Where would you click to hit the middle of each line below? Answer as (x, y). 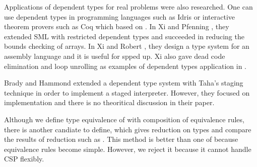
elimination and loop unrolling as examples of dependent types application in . (125, 66)
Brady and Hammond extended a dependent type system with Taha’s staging (124, 83)
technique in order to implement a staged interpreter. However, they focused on (127, 92)
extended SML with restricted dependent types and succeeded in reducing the (124, 36)
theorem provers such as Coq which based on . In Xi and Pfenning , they (117, 26)
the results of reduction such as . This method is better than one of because (121, 139)
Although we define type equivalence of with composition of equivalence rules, (124, 119)
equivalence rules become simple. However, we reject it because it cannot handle (128, 149)
